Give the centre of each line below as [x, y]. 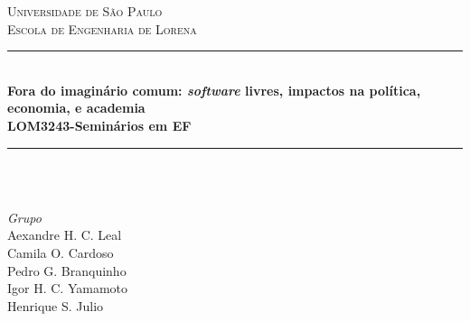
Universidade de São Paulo [85, 11]
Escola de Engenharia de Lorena [102, 28]
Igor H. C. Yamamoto [68, 288]
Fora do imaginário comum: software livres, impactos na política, [214, 90]
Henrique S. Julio [56, 305]
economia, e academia [76, 108]
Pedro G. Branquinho [67, 270]
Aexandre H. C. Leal [65, 235]
